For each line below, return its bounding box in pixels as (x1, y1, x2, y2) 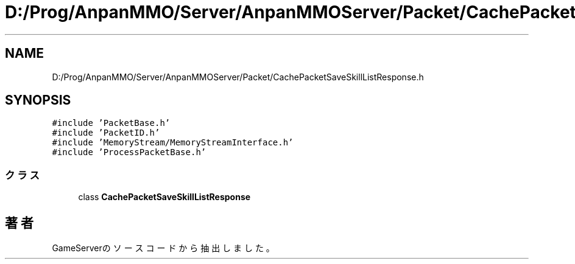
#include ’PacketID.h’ (52, 128, 160, 138)
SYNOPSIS (5, 92, 71, 108)
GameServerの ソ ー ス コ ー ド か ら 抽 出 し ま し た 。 (52, 243, 275, 254)
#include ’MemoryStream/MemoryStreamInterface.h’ (52, 137, 294, 148)
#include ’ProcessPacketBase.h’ (52, 147, 206, 158)
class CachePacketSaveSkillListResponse (78, 192, 251, 203)
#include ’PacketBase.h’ (52, 118, 171, 128)
